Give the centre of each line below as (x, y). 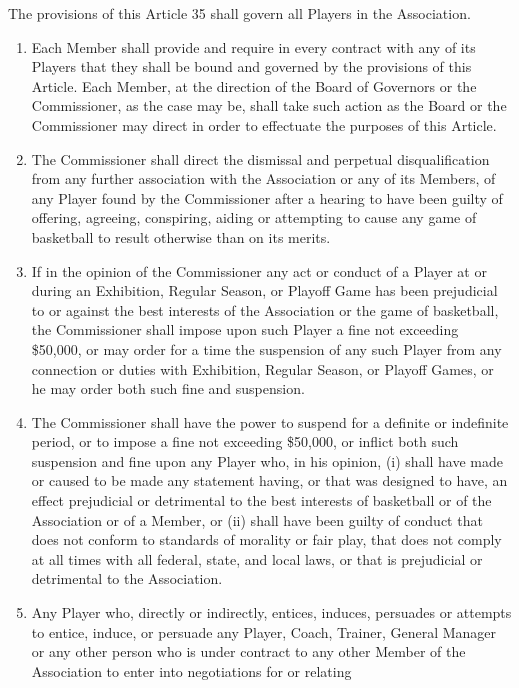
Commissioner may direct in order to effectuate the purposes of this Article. (264, 124)
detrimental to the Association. (127, 578)
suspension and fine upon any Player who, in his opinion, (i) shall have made (267, 460)
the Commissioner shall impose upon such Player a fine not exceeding (245, 329)
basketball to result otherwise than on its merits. (181, 236)
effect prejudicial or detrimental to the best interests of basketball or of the (261, 500)
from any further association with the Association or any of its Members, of (263, 178)
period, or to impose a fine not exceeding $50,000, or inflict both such (245, 441)
